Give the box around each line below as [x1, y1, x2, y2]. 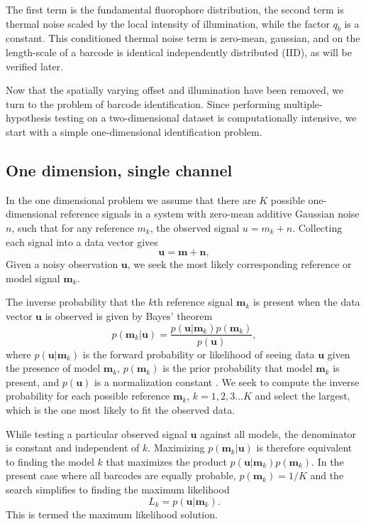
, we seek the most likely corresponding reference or [127, 257, 352, 272]
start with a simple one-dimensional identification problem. [6, 124, 262, 139]
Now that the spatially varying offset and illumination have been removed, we [6, 82, 344, 97]
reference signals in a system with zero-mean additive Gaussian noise [60, 206, 360, 221]
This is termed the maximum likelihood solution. [6, 506, 218, 521]
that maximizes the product [106, 454, 227, 469]
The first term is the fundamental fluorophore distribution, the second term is [6, 2, 344, 16]
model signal [6, 270, 60, 285]
